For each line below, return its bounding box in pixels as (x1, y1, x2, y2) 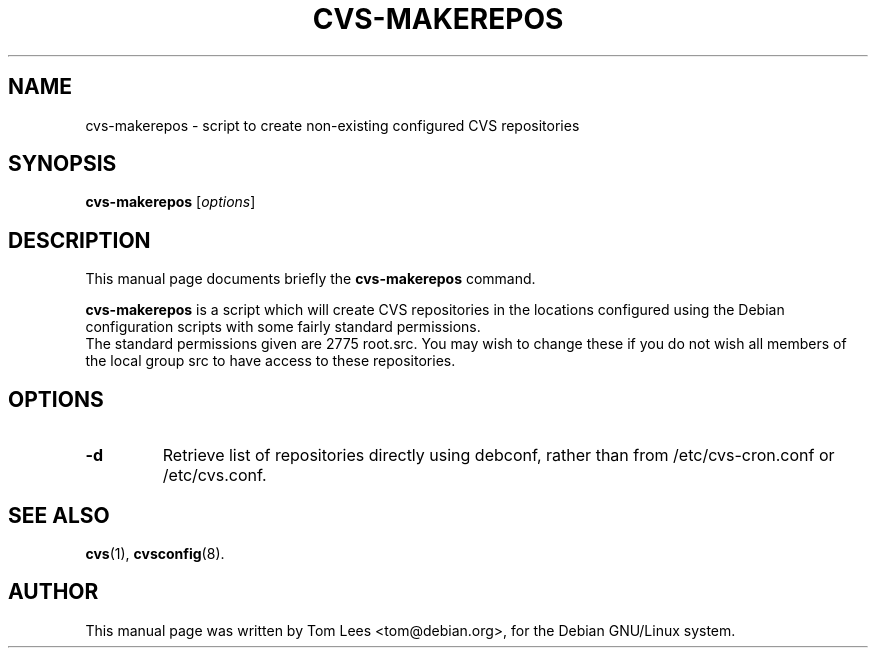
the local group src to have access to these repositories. (85, 352, 456, 370)
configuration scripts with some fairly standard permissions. (85, 318, 481, 336)
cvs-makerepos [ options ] (85, 193, 256, 211)
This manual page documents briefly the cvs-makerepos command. (85, 270, 536, 288)
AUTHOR (8, 579, 99, 605)
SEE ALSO (8, 502, 110, 528)
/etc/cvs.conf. (162, 465, 267, 486)
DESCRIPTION (8, 227, 151, 253)
